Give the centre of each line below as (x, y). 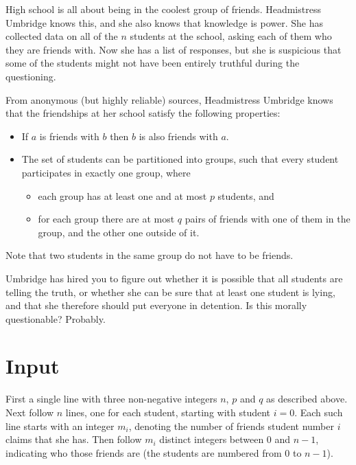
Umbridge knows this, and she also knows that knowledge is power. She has (164, 22)
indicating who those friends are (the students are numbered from (144, 452)
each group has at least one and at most (122, 195)
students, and (246, 195)
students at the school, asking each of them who (231, 36)
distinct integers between (212, 439)
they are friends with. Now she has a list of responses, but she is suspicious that (174, 49)
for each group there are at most (106, 219)
